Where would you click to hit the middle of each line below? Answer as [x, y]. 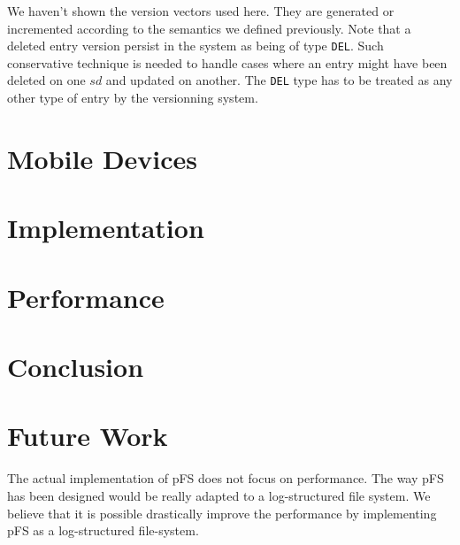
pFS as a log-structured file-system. [103, 530]
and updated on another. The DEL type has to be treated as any [279, 80]
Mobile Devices [103, 158]
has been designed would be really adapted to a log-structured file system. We [219, 495]
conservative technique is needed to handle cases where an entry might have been [227, 62]
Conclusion [76, 366]
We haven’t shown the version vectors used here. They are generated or [201, 11]
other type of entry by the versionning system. [133, 98]
